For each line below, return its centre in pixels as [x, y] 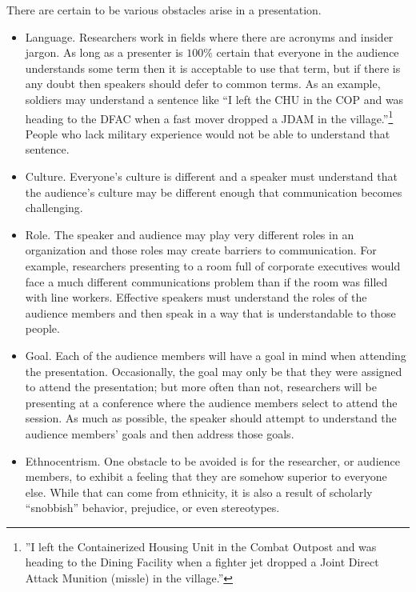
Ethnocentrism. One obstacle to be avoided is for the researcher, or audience [212, 460]
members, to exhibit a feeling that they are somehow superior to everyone [206, 476]
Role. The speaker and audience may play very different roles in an [190, 234]
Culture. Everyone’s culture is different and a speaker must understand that [211, 176]
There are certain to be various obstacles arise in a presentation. [164, 10]
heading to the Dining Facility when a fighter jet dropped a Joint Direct [202, 562]
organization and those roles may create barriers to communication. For [201, 250]
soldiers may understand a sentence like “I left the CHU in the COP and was [214, 99]
